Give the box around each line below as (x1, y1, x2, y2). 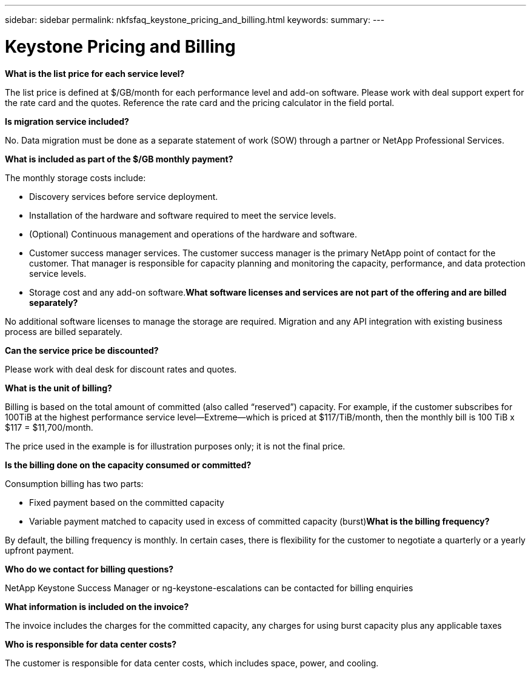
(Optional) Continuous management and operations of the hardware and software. (29, 228, 357, 239)
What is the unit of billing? (5, 382, 112, 393)
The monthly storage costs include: (5, 172, 146, 183)
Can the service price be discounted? (5, 345, 159, 356)
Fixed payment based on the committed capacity (29, 497, 224, 508)
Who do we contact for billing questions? (5, 563, 174, 574)
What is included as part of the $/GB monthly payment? (5, 153, 233, 164)
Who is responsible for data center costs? (5, 638, 177, 649)
